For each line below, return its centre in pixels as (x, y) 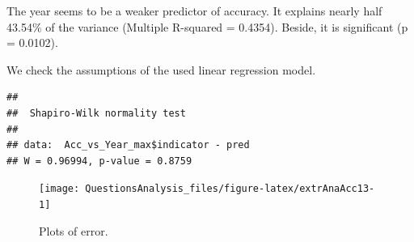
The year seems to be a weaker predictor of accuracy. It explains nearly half (194, 11)
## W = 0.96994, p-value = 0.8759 (99, 161)
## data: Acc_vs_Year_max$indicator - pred (128, 145)
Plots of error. (74, 230)
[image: (59, 189)
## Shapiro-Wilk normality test (96, 113)
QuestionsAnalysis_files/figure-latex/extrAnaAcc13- (230, 189)
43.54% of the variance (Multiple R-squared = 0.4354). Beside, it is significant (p (207, 26)
